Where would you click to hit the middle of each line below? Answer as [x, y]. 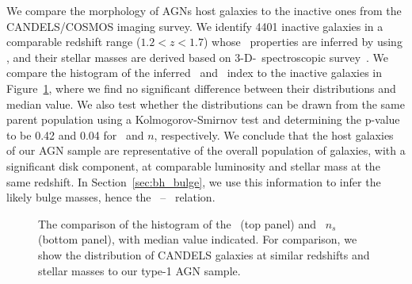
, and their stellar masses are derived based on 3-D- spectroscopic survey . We [198, 57]
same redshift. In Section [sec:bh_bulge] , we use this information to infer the [194, 181]
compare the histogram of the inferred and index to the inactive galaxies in [194, 73]
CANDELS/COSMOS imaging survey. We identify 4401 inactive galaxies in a [195, 26]
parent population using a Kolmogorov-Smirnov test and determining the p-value [203, 119]
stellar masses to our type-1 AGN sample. [139, 270]
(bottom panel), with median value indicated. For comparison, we [198, 239]
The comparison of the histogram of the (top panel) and [177, 223]
